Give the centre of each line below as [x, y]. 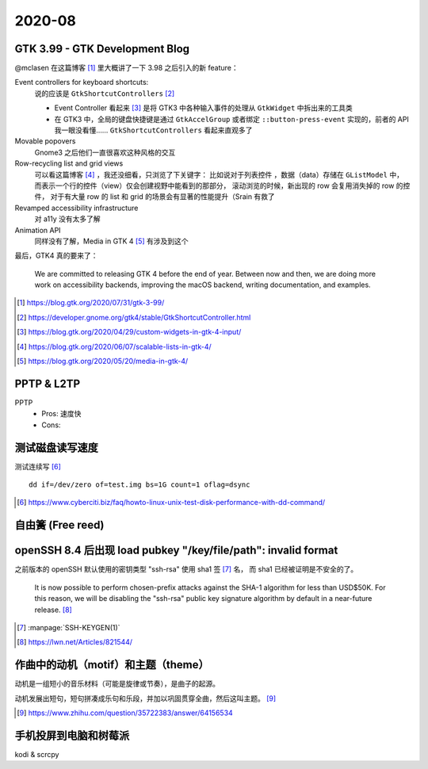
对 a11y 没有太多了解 [67, 219]
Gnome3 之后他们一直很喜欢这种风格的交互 [105, 152]
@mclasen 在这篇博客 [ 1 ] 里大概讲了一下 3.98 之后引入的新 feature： [127, 68]
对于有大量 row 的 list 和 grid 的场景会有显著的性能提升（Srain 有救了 [162, 197]
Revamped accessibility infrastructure [76, 208]
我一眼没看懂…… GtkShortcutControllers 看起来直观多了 [153, 130]
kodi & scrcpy [37, 754]
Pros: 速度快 [61, 414]
